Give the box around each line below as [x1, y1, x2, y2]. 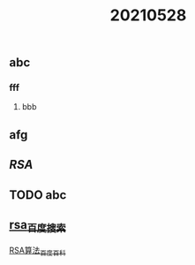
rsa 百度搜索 [9, 217, 66, 235]
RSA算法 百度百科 [9, 245, 66, 257]
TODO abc [9, 187, 67, 202]
